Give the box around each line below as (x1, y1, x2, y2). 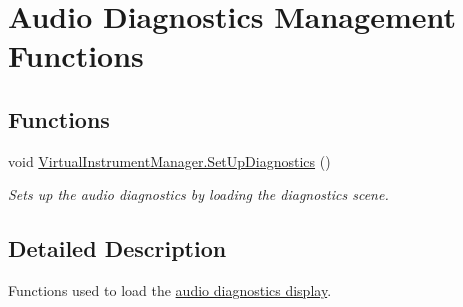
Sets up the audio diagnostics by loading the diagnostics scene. (8, 184, 389, 205)
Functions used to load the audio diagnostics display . (8, 280, 332, 301)
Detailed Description (8, 233, 227, 264)
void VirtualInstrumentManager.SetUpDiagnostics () (8, 150, 331, 171)
